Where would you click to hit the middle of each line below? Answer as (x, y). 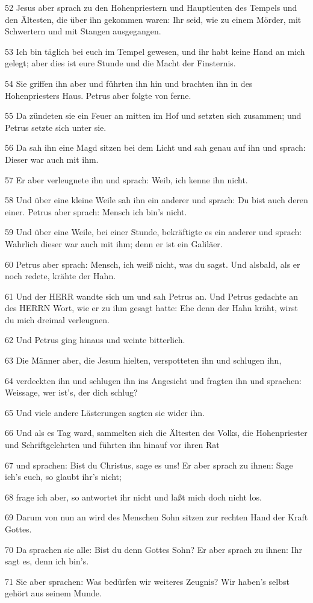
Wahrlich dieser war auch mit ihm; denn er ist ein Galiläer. (114, 243)
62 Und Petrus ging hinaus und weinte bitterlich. (95, 340)
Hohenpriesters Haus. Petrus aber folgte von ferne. (98, 95)
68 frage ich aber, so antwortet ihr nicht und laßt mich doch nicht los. (133, 497)
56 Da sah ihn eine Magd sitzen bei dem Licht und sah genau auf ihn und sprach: (155, 147)
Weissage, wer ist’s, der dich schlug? (71, 392)
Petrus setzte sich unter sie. (56, 127)
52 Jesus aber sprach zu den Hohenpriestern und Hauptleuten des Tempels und (151, 7)
